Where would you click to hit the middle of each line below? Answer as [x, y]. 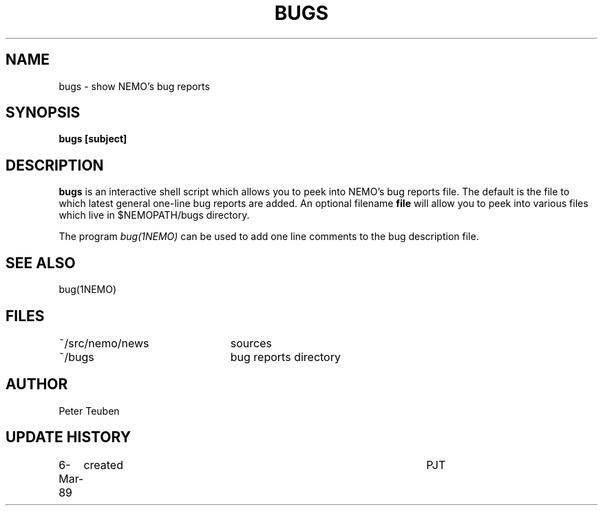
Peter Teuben [89, 411]
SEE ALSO [41, 263]
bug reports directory [285, 357]
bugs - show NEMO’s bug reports [134, 86]
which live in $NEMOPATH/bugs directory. [154, 215]
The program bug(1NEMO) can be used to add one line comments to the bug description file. [269, 237]
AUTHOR [37, 384]
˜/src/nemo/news [104, 343]
